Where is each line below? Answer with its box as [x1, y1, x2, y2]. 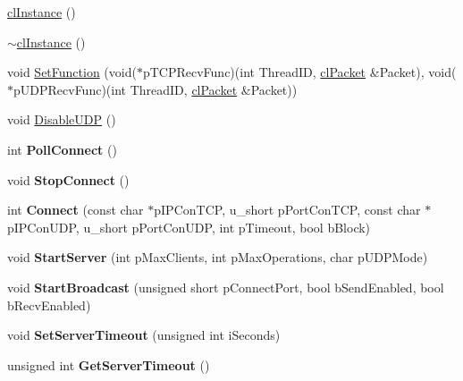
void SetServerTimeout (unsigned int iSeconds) [7, 326, 281, 344]
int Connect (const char [7, 200, 144, 219]
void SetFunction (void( [7, 63, 137, 81]
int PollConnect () [7, 140, 117, 158]
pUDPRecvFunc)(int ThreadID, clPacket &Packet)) [13, 80, 298, 98]
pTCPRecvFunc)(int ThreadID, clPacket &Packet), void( [142, 63, 457, 81]
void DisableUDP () [7, 110, 116, 129]
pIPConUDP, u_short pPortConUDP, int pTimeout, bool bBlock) [7, 217, 371, 236]
